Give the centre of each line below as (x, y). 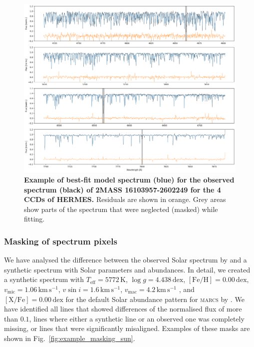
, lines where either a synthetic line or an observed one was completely (137, 318)
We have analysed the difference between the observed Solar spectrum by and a (126, 260)
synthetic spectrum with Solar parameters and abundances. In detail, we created (127, 269)
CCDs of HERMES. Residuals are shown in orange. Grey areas (125, 199)
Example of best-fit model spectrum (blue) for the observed (129, 180)
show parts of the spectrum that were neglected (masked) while (121, 209)
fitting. (34, 219)
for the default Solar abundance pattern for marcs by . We (155, 299)
